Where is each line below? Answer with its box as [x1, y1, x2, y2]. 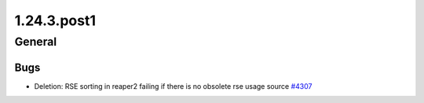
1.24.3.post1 [14, 12, 96, 29]
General [14, 35, 57, 49]
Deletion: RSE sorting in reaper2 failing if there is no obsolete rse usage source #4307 [34, 81, 313, 90]
